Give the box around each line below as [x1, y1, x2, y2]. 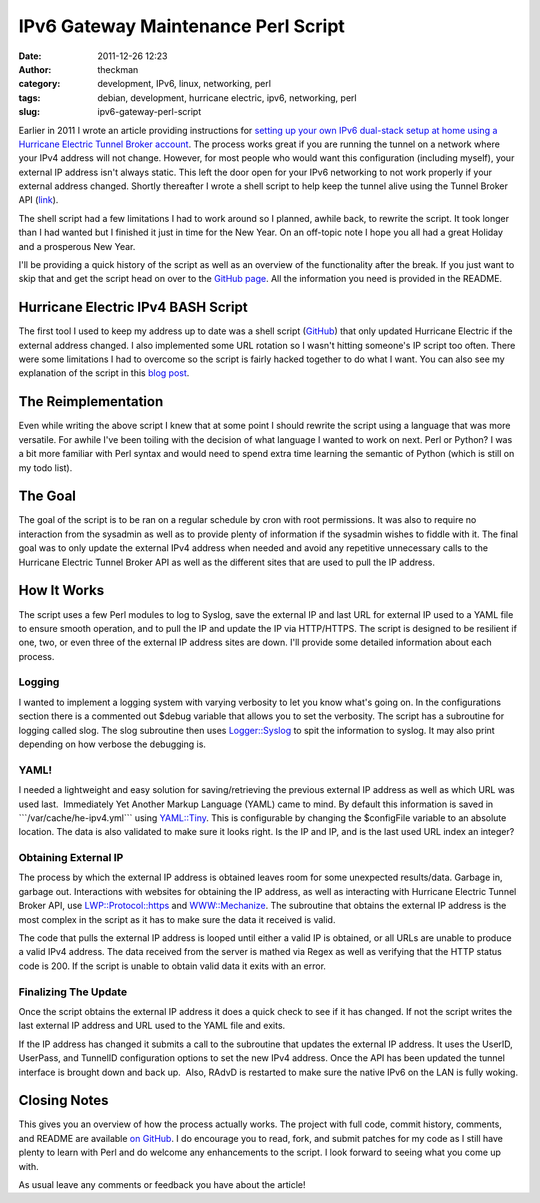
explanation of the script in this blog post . [18, 367, 190, 379]
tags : [18, 91, 41, 104]
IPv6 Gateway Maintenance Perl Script [18, 15, 345, 37]
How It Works [18, 582, 105, 599]
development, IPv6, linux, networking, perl [97, 78, 272, 90]
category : [18, 78, 61, 90]
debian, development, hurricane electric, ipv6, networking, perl [97, 91, 357, 104]
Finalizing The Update [18, 985, 128, 999]
